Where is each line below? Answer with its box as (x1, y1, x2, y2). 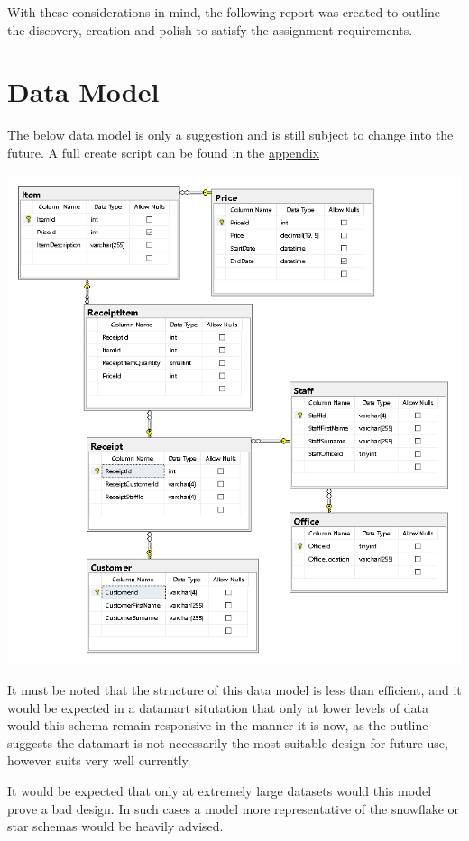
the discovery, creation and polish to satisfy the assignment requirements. (7, 20, 413, 39)
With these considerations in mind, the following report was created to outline (7, 3, 440, 21)
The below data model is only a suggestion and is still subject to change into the (7, 125, 454, 144)
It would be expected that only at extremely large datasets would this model (7, 781, 432, 800)
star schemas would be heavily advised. (7, 817, 224, 836)
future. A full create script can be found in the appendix (7, 142, 319, 161)
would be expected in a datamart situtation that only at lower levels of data (7, 698, 428, 717)
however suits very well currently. (7, 751, 191, 770)
